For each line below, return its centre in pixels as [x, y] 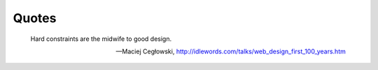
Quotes [35, 18]
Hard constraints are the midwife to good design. [101, 39]
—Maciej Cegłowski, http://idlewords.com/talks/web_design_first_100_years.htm [231, 51]
